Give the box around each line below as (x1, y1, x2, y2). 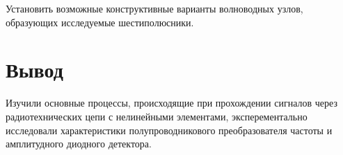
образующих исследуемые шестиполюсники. (6, 15, 194, 29)
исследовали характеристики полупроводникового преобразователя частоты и (6, 122, 333, 137)
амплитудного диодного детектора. (6, 136, 152, 151)
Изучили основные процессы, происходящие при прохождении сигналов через (6, 95, 337, 110)
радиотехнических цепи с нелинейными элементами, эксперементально (6, 109, 308, 123)
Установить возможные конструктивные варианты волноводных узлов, (6, 1, 303, 15)
